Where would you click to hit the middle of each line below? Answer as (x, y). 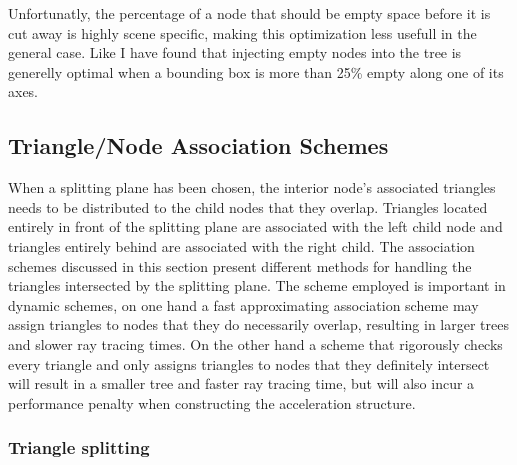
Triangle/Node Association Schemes (198, 145)
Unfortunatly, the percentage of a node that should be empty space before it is (249, 13)
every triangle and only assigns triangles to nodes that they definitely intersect (249, 363)
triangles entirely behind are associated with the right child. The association (241, 245)
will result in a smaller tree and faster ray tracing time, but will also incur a (241, 383)
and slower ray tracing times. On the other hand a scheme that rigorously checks (255, 343)
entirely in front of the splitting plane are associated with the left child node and (255, 226)
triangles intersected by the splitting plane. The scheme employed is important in (257, 285)
